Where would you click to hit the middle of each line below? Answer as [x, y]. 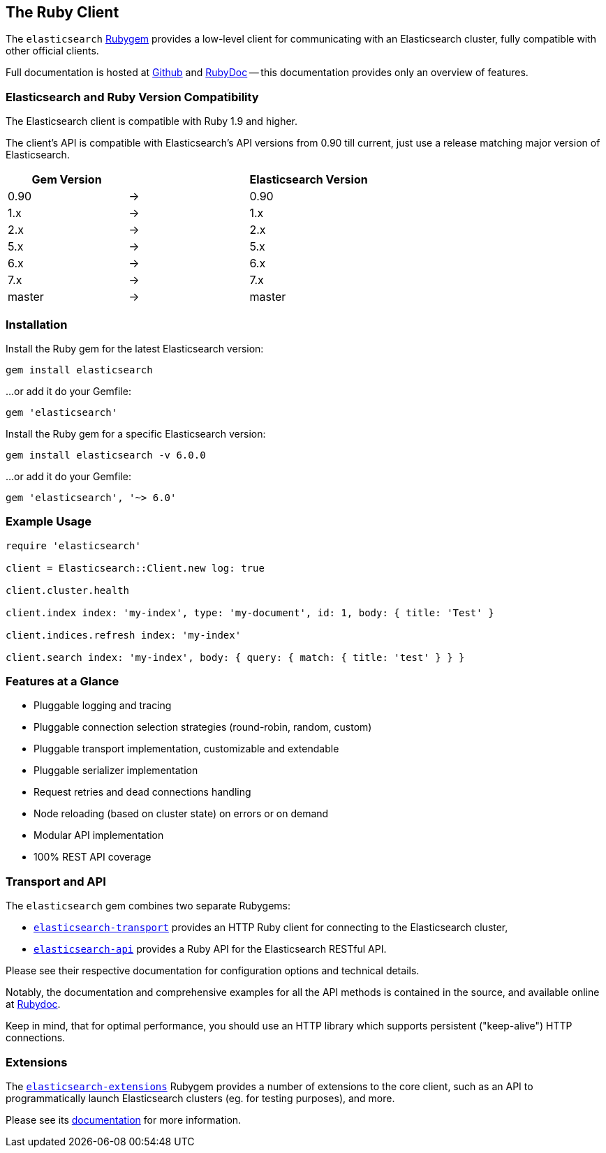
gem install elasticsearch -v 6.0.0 [106, 455]
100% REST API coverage [93, 857]
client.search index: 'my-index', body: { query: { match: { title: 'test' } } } [235, 657]
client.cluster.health [68, 590]
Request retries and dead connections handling [142, 792]
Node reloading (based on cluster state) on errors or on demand [181, 814]
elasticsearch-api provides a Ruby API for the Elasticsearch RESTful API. [210, 949]
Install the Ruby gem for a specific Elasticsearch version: [136, 433]
